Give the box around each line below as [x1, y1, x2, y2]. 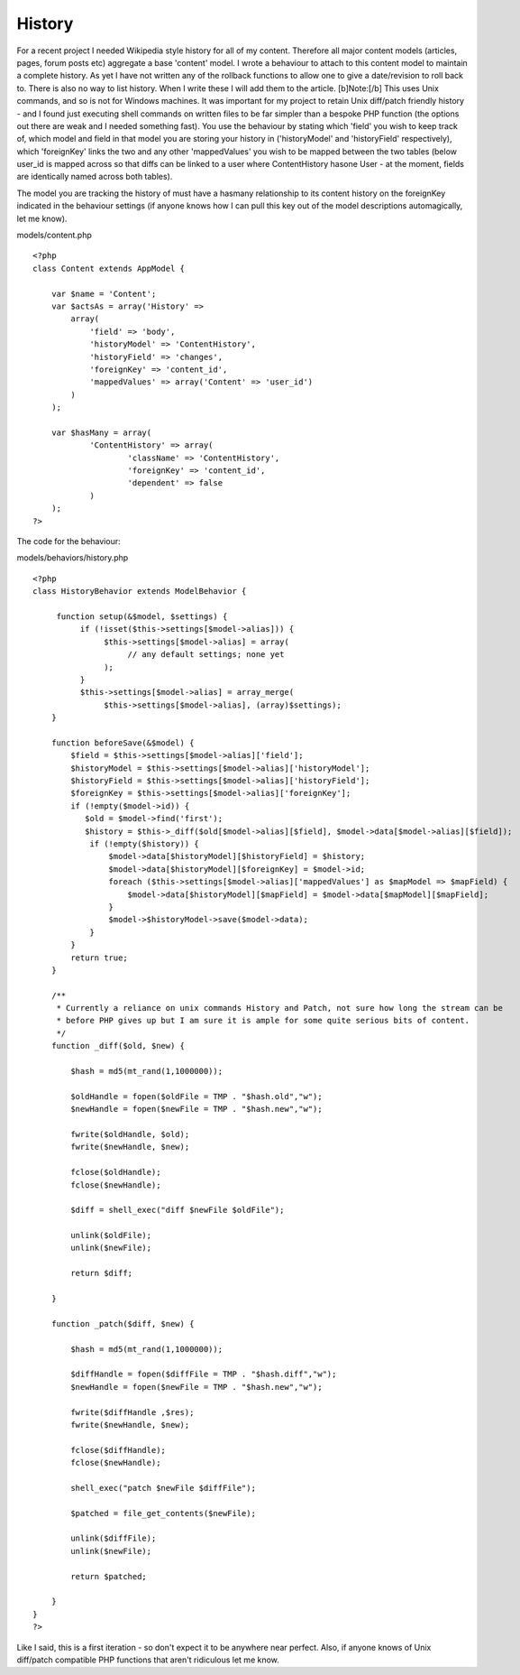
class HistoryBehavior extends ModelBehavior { [32, 587, 247, 597]
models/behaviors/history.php [16, 552, 129, 563]
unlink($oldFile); [70, 1230, 152, 1241]
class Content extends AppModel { [32, 263, 185, 273]
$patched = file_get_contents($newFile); [70, 1508, 257, 1518]
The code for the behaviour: [16, 536, 121, 546]
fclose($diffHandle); [70, 1445, 167, 1455]
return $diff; [70, 1268, 133, 1279]
